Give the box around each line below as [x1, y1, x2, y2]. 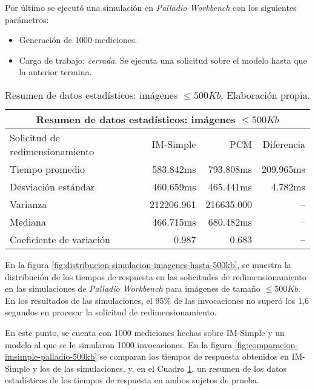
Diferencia [262, 137, 305, 152]
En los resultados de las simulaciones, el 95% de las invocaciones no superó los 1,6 [5, 294, 309, 306]
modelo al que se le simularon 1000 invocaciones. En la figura [5, 338, 232, 351]
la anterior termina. [19, 66, 92, 78]
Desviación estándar [10, 179, 95, 193]
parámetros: [5, 13, 49, 25]
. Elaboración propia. [220, 87, 310, 102]
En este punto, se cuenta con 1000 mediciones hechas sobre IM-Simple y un [5, 326, 285, 338]
